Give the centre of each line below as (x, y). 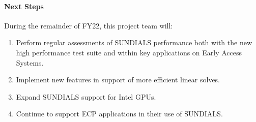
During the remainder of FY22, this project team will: (89, 25)
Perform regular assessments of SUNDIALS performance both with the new (134, 42)
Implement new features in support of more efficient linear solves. (118, 80)
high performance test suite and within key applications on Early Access (129, 52)
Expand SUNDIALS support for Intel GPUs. (86, 96)
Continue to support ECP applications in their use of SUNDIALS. (119, 114)
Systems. (30, 62)
